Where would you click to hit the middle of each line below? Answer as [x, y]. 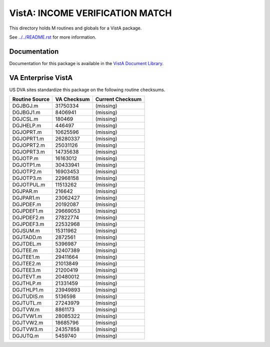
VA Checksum [72, 99]
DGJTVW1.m [27, 316]
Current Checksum [118, 99]
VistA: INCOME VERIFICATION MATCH [90, 13]
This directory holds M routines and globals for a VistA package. [75, 28]
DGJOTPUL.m [29, 185]
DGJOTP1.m [26, 165]
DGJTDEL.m [27, 244]
